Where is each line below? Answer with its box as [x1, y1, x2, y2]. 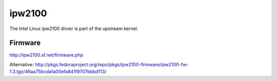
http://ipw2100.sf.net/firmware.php [9, 52, 84, 58]
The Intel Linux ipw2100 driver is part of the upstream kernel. [9, 25, 138, 32]
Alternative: [9, 61, 34, 67]
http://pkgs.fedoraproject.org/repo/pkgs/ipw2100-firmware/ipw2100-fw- [35, 61, 189, 67]
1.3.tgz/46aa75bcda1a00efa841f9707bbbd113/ [9, 69, 107, 75]
